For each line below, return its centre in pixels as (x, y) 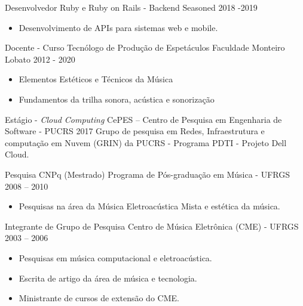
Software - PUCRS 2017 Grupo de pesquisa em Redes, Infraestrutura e (135, 131)
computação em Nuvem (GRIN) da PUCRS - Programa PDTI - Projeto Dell (146, 142)
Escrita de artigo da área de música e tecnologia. (108, 278)
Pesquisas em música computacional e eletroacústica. (115, 257)
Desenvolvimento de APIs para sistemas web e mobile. (118, 27)
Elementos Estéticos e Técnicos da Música (96, 79)
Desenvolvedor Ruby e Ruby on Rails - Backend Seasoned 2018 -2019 (131, 7)
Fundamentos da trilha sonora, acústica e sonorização (117, 99)
